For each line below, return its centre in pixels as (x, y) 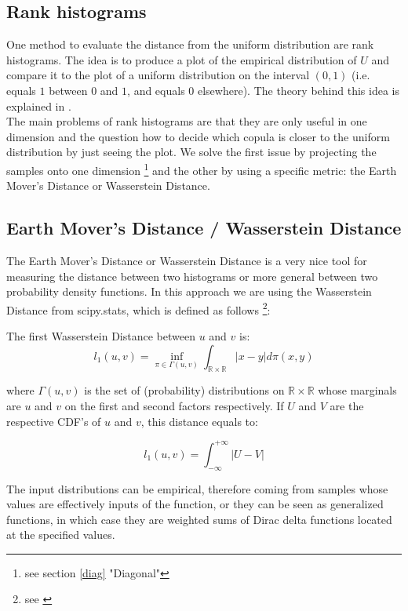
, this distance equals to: (199, 421)
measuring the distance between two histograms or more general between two (192, 276)
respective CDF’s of (54, 421)
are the (347, 406)
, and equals (156, 90)
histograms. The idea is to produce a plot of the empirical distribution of (182, 59)
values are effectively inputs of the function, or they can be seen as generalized (195, 504)
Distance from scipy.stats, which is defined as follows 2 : (138, 308)
